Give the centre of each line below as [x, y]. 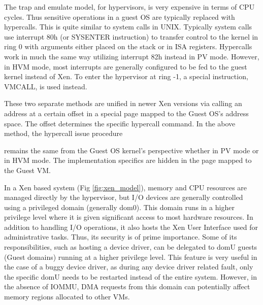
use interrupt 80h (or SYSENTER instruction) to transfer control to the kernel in [131, 36]
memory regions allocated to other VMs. [67, 297]
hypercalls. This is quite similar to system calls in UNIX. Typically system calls [128, 27]
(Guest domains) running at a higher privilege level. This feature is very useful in [131, 257]
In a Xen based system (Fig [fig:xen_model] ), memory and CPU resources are [126, 187]
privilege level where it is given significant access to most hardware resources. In [129, 217]
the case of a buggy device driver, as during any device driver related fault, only [129, 267]
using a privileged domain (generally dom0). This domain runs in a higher [119, 207]
